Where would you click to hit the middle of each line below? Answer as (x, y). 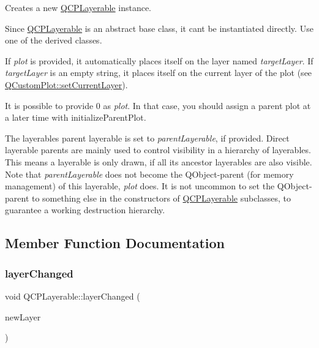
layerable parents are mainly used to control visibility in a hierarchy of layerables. (158, 150)
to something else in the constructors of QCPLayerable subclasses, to (161, 198)
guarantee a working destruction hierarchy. (85, 210)
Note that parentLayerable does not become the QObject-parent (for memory (149, 174)
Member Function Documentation (115, 243)
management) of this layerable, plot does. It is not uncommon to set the (140, 186)
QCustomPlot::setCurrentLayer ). (66, 84)
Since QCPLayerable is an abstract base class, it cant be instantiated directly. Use (159, 28)
